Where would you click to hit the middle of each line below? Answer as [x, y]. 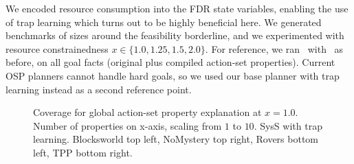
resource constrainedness [57, 48]
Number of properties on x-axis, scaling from [128, 125]
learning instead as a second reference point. [99, 89]
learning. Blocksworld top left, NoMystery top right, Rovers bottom [176, 139]
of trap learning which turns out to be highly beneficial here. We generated [164, 22]
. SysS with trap [288, 125]
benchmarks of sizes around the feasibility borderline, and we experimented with [175, 35]
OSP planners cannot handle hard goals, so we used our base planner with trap [173, 75]
